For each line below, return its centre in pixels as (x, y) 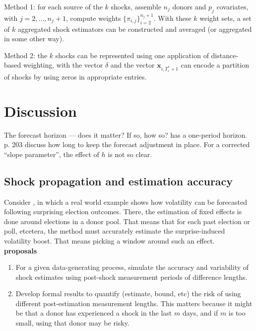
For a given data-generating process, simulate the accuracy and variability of (132, 267)
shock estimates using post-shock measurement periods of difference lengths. (131, 277)
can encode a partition (215, 65)
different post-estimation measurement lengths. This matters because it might (134, 303)
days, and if (200, 313)
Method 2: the (26, 55)
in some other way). (34, 39)
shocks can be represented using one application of (132, 55)
